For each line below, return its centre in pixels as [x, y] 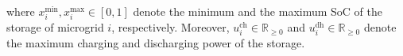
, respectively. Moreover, [170, 27]
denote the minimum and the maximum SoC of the [258, 11]
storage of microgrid [55, 27]
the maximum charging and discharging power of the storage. [156, 43]
